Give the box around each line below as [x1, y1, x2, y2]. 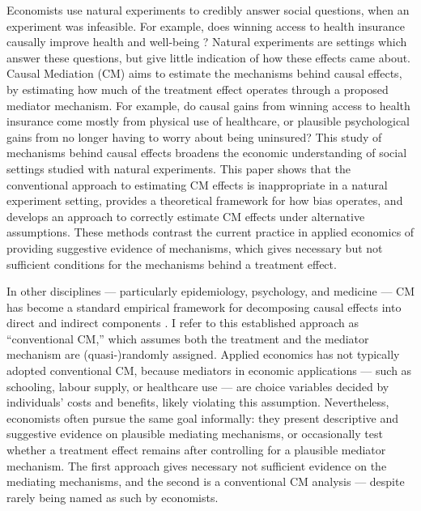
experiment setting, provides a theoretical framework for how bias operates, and [6, 192, 403, 209]
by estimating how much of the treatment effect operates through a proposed [6, 80, 389, 97]
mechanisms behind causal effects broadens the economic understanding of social [6, 144, 407, 161]
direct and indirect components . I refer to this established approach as [6, 314, 359, 331]
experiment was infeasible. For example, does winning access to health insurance [6, 17, 405, 34]
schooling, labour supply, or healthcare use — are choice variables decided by [6, 377, 389, 394]
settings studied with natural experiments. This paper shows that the [6, 160, 351, 177]
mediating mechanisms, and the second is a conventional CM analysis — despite [6, 473, 405, 490]
